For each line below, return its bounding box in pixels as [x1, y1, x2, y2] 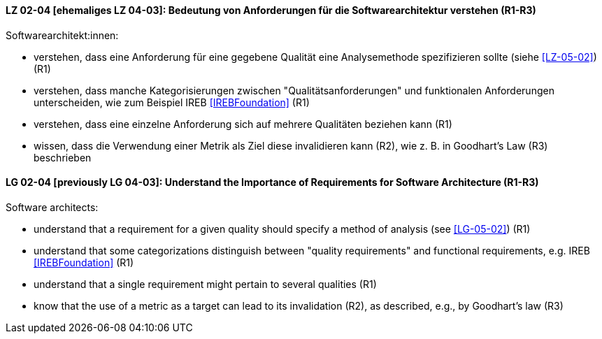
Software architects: [6, 201, 99, 213]
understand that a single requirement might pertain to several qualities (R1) [34, 277, 377, 290]
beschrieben [34, 151, 92, 164]
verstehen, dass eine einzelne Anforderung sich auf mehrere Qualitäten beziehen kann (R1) [34, 117, 452, 130]
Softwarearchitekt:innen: [6, 29, 119, 41]
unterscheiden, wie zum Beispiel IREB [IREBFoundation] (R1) [34, 96, 310, 108]
